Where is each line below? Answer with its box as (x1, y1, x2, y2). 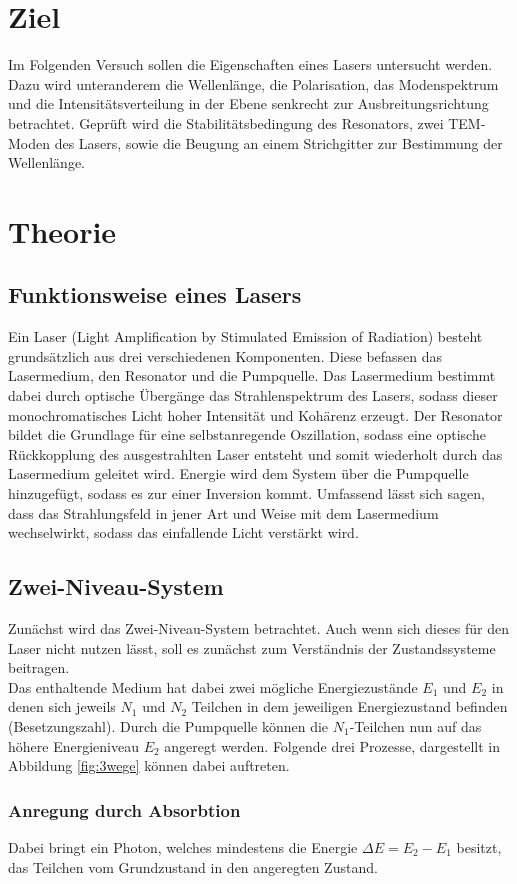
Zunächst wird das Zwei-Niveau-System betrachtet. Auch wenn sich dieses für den (8, 618, 510, 638)
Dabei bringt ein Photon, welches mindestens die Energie (8, 836, 358, 857)
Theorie (8, 210, 117, 251)
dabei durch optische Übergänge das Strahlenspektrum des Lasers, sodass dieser (8, 385, 498, 406)
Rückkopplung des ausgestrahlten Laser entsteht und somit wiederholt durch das (8, 443, 503, 464)
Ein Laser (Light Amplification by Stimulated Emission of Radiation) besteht (8, 326, 483, 347)
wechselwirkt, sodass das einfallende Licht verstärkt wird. (8, 522, 359, 543)
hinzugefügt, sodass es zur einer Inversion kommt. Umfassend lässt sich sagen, (8, 483, 485, 504)
